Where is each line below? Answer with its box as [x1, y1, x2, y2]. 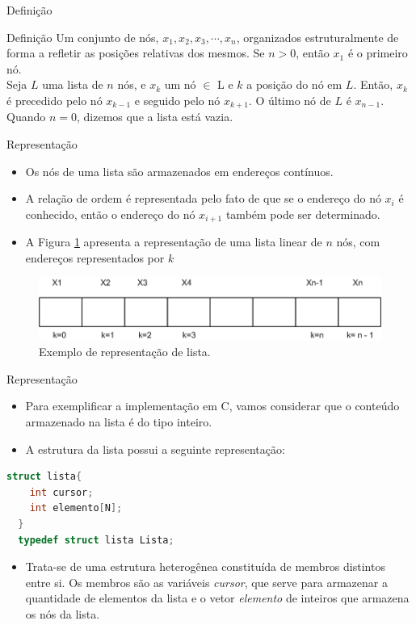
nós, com [336, 233, 380, 250]
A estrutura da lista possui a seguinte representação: [25, 440, 285, 457]
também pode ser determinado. [225, 205, 380, 222]
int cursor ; [29, 486, 94, 498]
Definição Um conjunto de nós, [6, 28, 159, 45]
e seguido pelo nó [134, 91, 221, 108]
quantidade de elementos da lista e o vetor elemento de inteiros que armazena [25, 589, 410, 606]
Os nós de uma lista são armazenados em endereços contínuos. [25, 162, 334, 179]
